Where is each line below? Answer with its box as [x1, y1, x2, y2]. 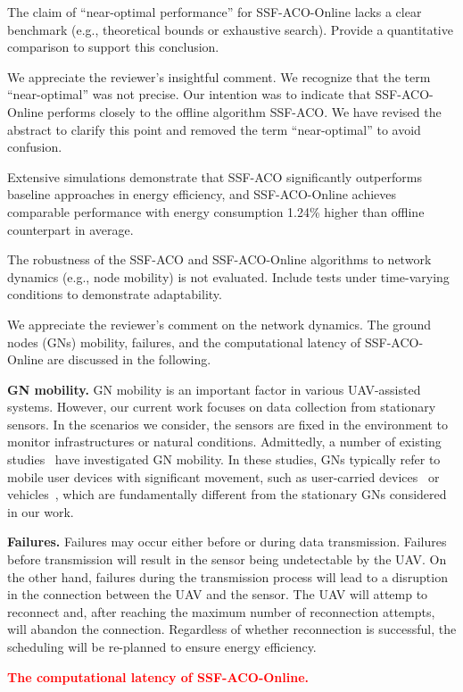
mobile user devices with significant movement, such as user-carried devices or [7, 467, 440, 486]
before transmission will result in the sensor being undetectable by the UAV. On [7, 550, 447, 569]
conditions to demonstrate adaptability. [7, 285, 222, 304]
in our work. [7, 502, 74, 521]
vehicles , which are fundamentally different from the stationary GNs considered [7, 485, 447, 504]
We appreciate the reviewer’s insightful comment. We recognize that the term [7, 67, 431, 86]
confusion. [7, 138, 62, 156]
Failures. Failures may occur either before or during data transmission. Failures [7, 532, 447, 551]
